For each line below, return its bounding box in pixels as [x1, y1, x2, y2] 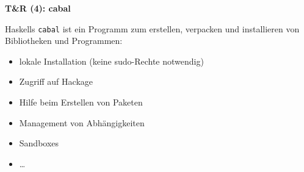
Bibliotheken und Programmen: [5, 34, 123, 47]
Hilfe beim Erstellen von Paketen [19, 96, 143, 109]
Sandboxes [19, 137, 59, 149]
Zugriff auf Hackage [19, 75, 93, 88]
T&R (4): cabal [5, 2, 71, 14]
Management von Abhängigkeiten [19, 116, 145, 129]
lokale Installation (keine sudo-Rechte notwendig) [19, 54, 204, 67]
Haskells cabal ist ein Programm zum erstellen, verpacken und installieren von [5, 22, 300, 35]
